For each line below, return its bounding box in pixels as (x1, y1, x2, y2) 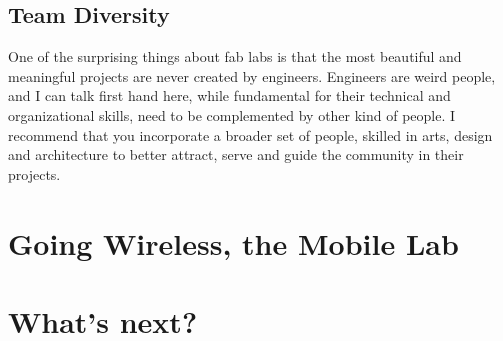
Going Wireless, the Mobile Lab (8, 222, 459, 263)
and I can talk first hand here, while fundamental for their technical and (8, 85, 451, 106)
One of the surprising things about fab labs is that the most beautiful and (8, 46, 462, 67)
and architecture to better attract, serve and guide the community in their (8, 144, 464, 165)
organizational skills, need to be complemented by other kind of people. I (8, 104, 456, 125)
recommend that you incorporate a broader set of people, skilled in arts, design (8, 124, 493, 145)
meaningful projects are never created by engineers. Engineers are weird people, (8, 65, 496, 86)
